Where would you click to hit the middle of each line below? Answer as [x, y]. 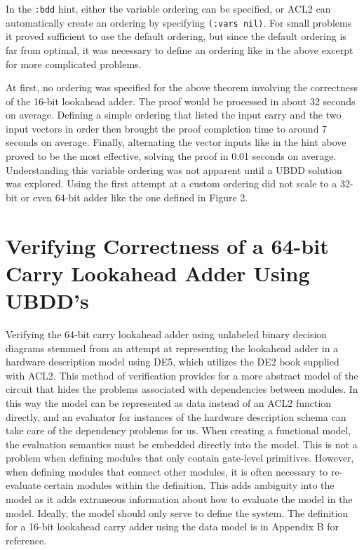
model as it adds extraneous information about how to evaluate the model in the [179, 499]
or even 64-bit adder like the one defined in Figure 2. [134, 197]
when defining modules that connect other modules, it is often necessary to [167, 471]
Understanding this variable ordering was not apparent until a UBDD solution [174, 169]
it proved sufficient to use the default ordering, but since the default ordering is [176, 36]
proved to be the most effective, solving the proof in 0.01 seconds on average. [171, 156]
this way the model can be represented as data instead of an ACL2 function [169, 402]
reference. [26, 540]
